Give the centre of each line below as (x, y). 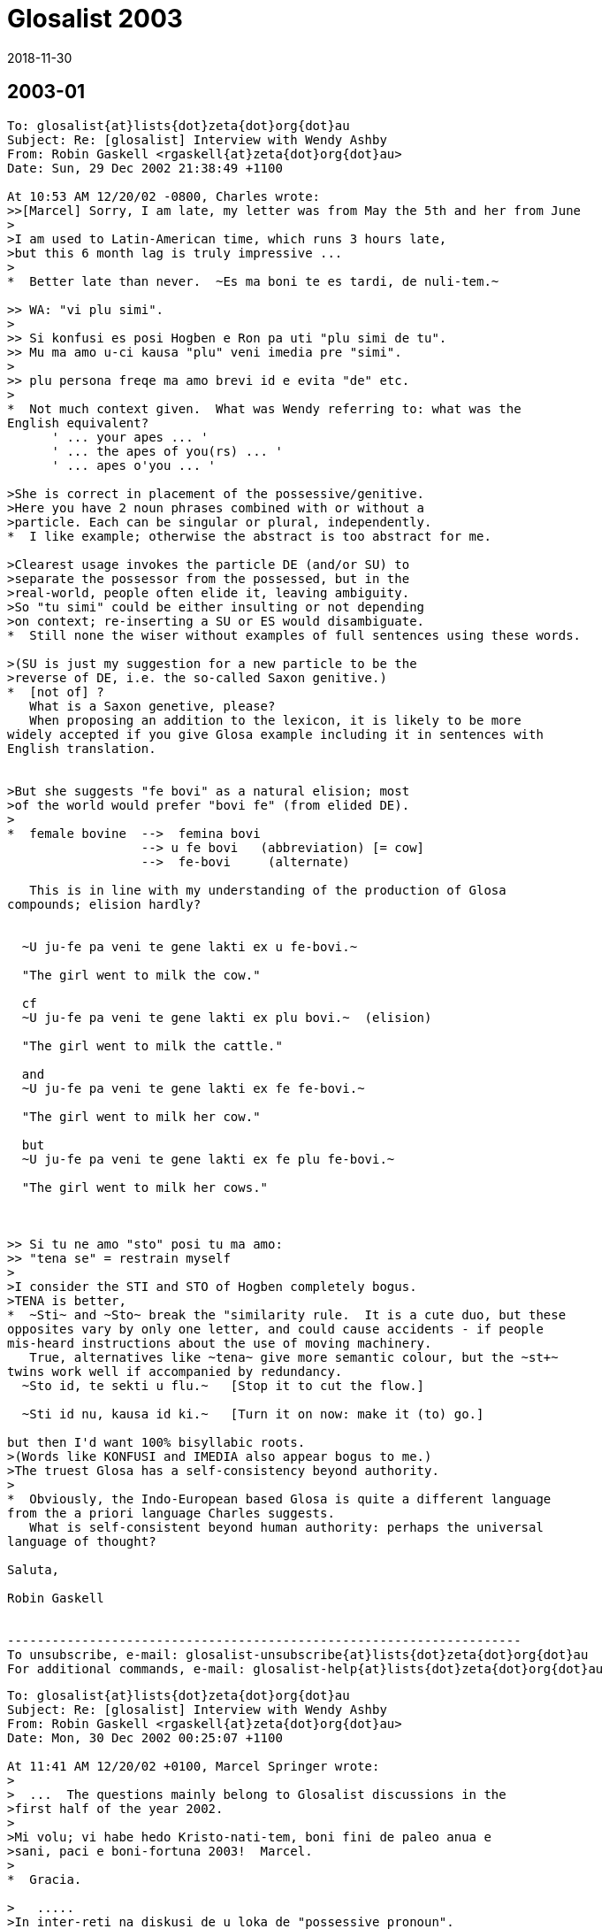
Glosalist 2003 (95, 19)
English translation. (82, 748)
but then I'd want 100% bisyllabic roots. (156, 1442)
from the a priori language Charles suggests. (171, 1513)
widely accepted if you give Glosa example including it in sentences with (275, 734)
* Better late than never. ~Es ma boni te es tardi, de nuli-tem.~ (253, 281)
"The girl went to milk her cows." (145, 1187)
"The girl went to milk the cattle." (152, 1045)
